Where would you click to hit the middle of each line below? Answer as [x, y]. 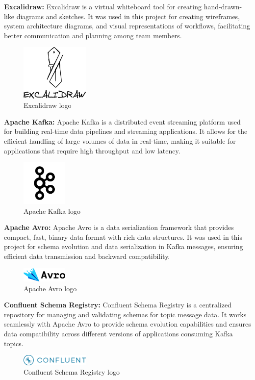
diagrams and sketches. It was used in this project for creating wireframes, [128, 16]
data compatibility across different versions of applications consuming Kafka [118, 333]
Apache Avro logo [50, 288]
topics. [14, 343]
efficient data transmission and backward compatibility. [87, 256]
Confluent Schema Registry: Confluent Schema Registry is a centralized [118, 305]
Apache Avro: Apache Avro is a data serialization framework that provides [119, 227]
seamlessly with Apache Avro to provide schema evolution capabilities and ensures [127, 324]
